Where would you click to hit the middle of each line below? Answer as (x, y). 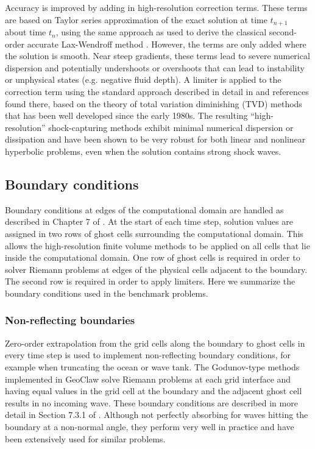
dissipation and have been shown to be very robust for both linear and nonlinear (155, 139)
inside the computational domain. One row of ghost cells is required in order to (153, 257)
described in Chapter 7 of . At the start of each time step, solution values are (149, 221)
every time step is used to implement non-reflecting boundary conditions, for (148, 355)
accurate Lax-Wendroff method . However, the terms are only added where (167, 44)
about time (26, 32)
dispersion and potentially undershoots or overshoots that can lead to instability (155, 67)
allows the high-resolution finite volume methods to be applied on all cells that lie (157, 245)
